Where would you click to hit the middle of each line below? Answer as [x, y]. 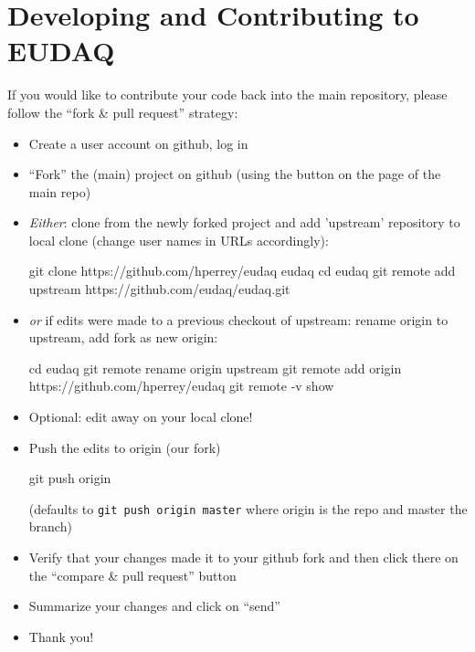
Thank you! [61, 636]
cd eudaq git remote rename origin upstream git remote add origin [215, 368]
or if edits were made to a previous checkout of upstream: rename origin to [238, 319]
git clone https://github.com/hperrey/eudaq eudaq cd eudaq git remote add [242, 271]
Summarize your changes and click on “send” [154, 606]
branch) [50, 526]
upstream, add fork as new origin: [123, 337]
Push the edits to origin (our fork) [125, 447]
